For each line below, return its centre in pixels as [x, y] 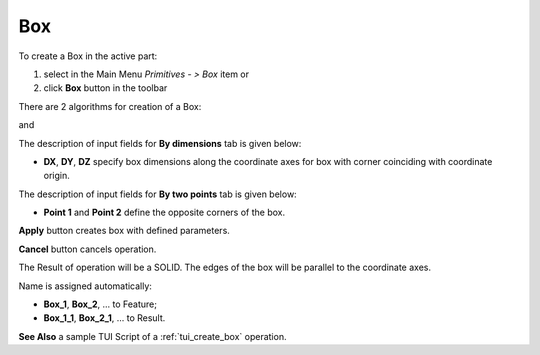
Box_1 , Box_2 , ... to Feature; [100, 304]
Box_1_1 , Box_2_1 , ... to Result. [104, 318]
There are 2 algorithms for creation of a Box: [110, 106]
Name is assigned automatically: [85, 286]
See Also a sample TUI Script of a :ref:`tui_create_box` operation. [152, 336]
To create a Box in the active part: [88, 56]
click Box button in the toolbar [105, 88]
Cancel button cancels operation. [87, 249]
